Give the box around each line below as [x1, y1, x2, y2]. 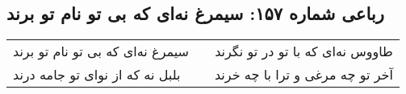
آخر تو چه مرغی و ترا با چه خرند [214, 65, 393, 84]
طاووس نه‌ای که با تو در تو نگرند [215, 42, 393, 61]
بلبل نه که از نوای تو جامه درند [13, 65, 181, 84]
